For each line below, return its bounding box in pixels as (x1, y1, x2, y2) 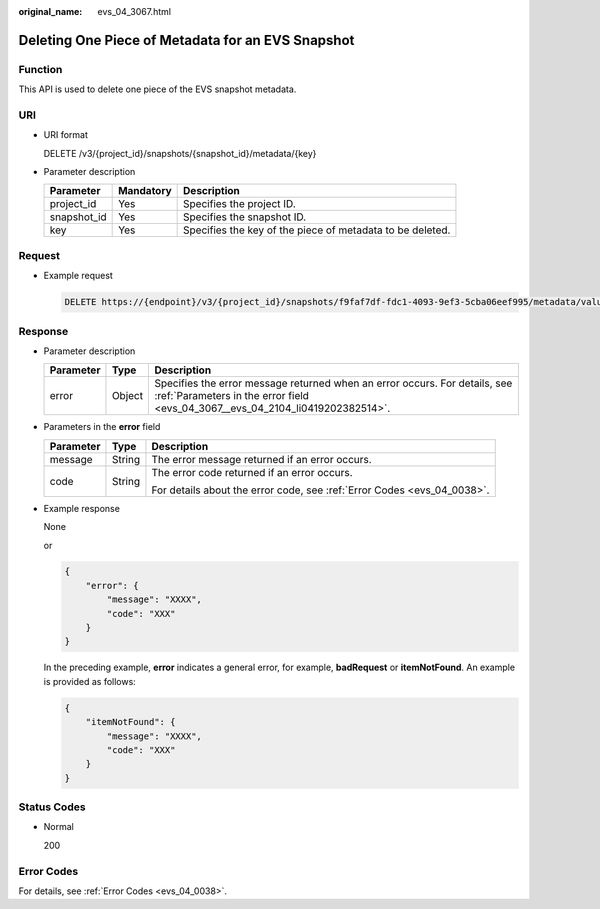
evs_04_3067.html (97, 6, 172, 17)
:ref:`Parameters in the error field (154, 389, 310, 403)
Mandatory (118, 184, 172, 198)
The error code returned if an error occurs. (151, 465, 354, 479)
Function (18, 62, 63, 76)
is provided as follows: (43, 675, 137, 687)
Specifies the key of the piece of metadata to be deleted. (183, 223, 451, 237)
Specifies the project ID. (183, 197, 297, 211)
